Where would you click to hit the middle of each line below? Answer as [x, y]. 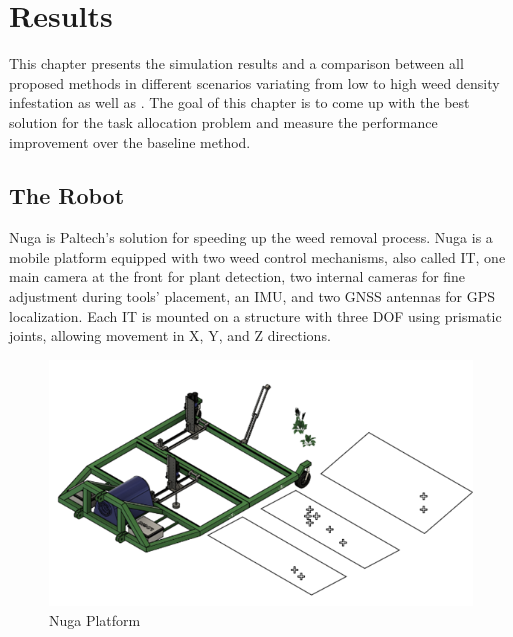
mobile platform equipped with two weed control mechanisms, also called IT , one [257, 256]
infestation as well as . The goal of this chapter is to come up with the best [239, 102]
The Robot [67, 195]
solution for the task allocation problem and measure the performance [223, 121]
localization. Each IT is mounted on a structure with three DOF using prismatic [255, 315]
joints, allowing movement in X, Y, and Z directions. [170, 335]
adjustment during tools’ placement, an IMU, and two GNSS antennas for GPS [252, 296]
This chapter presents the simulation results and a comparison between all [236, 63]
